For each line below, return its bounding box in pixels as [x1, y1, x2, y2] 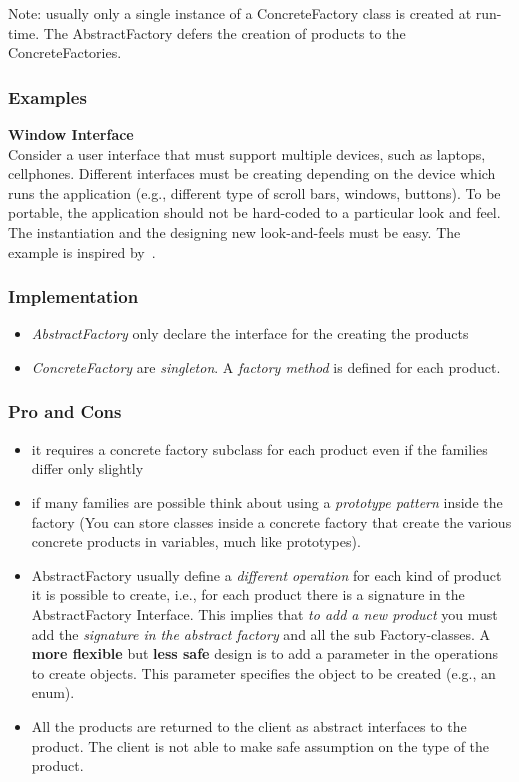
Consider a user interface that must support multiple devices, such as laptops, [8, 143, 486, 164]
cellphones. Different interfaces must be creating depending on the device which [8, 163, 496, 184]
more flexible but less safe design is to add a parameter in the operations [31, 643, 498, 664]
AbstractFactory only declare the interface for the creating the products [31, 323, 469, 344]
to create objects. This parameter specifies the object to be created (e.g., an [31, 662, 496, 683]
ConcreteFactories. [8, 42, 122, 63]
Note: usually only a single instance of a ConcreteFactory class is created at [8, 3, 472, 23]
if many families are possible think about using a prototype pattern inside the [31, 491, 503, 512]
